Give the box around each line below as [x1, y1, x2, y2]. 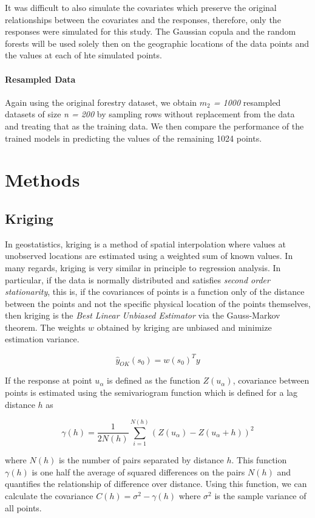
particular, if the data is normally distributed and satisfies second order [5, 273, 270, 286]
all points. [5, 501, 42, 514]
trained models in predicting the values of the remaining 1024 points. [5, 131, 262, 144]
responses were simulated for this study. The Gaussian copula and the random [5, 25, 296, 38]
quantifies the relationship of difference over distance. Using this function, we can [5, 477, 307, 490]
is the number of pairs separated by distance [58, 454, 224, 466]
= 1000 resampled [213, 95, 281, 108]
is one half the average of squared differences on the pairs [32, 465, 245, 478]
